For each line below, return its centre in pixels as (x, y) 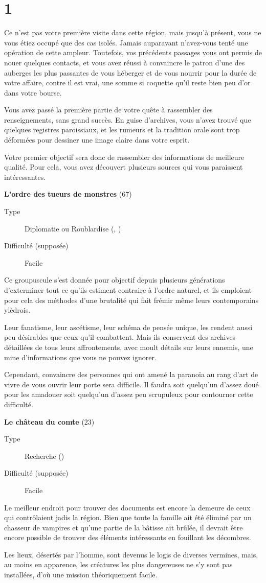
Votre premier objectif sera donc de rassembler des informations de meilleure (124, 157)
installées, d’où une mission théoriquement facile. (81, 575)
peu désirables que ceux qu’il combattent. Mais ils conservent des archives (120, 337)
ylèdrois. (17, 310)
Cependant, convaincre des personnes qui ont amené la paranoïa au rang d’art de (131, 374)
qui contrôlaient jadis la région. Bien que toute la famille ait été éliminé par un (128, 517)
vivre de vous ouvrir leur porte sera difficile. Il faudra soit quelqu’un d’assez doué (131, 384)
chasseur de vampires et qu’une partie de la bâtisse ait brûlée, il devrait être (124, 527)
